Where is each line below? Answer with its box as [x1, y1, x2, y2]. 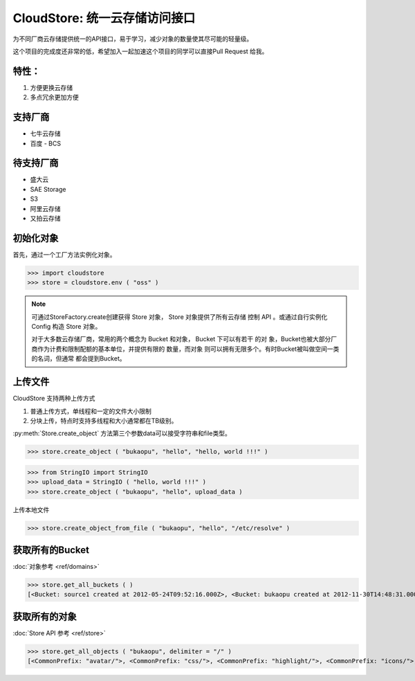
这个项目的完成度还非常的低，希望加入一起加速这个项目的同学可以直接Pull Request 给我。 [12, 47, 268, 55]
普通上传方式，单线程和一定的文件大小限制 [30, 407, 151, 415]
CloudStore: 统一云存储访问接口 [12, 10, 196, 26]
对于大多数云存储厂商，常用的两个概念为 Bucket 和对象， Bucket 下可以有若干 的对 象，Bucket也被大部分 [31, 335, 331, 343]
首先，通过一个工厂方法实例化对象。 [12, 250, 116, 259]
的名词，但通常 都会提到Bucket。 [31, 354, 126, 363]
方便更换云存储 [30, 83, 73, 91]
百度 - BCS [30, 139, 62, 147]
